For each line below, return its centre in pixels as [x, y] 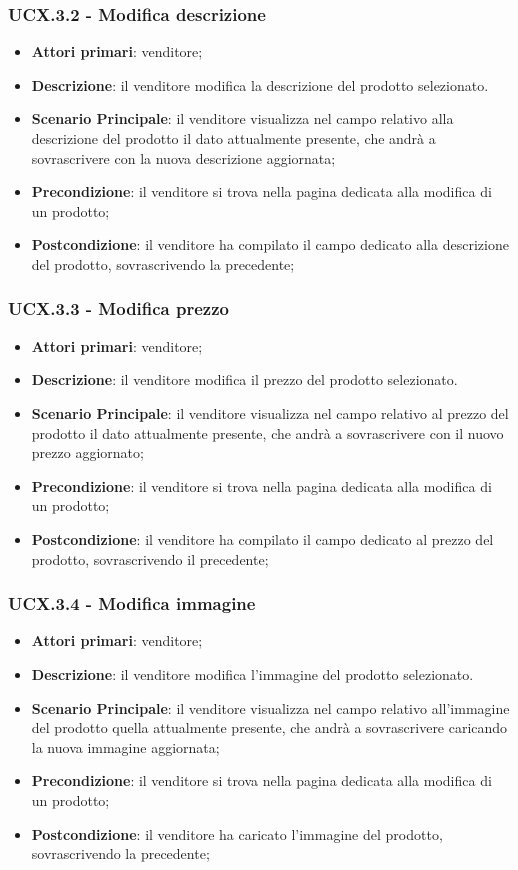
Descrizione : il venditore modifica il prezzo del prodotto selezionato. [244, 379]
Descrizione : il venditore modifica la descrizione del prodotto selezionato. [260, 84]
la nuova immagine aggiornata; [125, 746]
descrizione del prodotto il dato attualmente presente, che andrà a [233, 138]
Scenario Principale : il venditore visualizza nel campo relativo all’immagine [270, 707]
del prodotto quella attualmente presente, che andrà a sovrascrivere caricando [269, 727]
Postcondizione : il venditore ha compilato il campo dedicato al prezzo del [262, 538]
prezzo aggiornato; [87, 452]
